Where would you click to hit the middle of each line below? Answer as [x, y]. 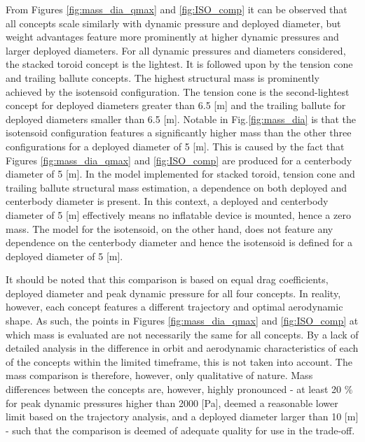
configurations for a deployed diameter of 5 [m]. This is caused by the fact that [175, 146]
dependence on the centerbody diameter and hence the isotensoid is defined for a [179, 242]
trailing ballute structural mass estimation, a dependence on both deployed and [176, 187]
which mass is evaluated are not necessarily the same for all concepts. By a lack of [182, 334]
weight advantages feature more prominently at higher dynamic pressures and [172, 37]
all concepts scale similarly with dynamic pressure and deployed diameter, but [173, 23]
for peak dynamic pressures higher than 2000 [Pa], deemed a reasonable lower [172, 402]
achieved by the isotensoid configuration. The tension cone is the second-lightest [178, 91]
